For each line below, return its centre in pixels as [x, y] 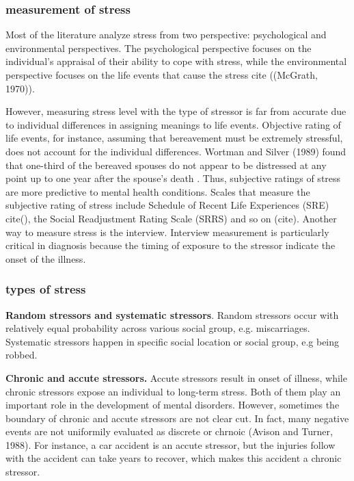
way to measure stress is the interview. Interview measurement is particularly [167, 232]
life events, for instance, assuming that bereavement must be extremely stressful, [174, 138]
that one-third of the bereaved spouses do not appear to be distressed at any [166, 165]
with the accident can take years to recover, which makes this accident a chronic [174, 458]
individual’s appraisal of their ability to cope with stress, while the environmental [176, 61]
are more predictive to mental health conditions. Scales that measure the [158, 191]
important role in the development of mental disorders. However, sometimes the [173, 405]
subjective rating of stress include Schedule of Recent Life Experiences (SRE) [167, 205]
